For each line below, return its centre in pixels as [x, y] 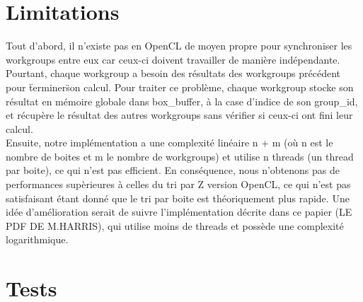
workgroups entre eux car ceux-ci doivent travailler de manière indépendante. [173, 59]
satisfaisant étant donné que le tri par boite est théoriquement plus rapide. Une [178, 198]
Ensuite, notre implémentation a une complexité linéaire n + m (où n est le [169, 143]
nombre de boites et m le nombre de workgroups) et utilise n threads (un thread [180, 156]
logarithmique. [37, 239]
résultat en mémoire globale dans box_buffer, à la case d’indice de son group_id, [182, 101]
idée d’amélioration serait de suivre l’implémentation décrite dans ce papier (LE [179, 212]
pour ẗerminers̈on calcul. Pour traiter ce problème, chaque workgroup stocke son [180, 87]
